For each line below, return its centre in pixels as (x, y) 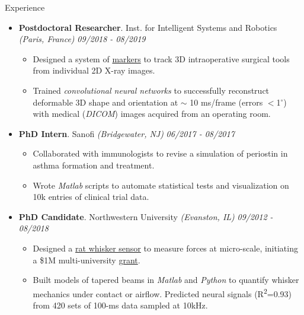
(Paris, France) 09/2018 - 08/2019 (82, 39)
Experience (25, 7)
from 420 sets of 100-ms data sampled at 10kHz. (120, 305)
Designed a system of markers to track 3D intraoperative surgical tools (161, 58)
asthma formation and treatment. (94, 165)
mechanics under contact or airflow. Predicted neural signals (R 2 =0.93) (162, 292)
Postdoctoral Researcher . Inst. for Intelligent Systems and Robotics (148, 27)
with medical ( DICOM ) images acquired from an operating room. (152, 114)
